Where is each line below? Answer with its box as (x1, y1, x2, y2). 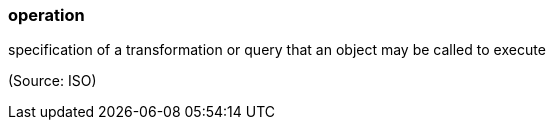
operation (8, 5, 85, 25)
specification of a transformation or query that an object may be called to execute (8, 41, 546, 59)
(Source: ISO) (8, 72, 97, 90)
